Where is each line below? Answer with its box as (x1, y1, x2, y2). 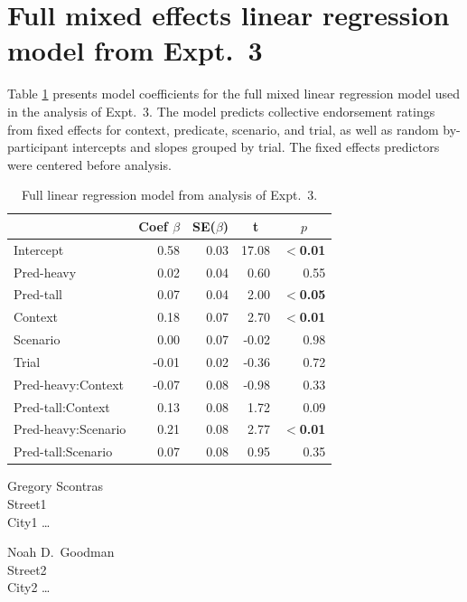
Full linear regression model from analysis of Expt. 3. (22, 185, 318, 204)
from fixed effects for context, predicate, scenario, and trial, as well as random (7, 119, 439, 138)
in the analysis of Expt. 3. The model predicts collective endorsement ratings (7, 101, 435, 120)
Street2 (7, 560, 47, 578)
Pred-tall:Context (14, 397, 110, 416)
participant (7, 137, 69, 156)
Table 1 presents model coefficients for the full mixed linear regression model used (7, 84, 461, 103)
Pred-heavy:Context (14, 374, 124, 393)
